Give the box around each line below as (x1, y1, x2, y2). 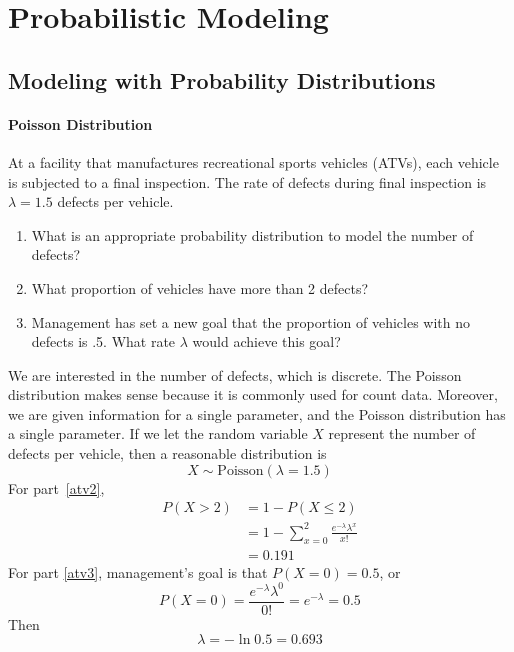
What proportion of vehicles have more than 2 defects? (31, 277, 369, 298)
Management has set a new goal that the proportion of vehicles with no (31, 311, 470, 332)
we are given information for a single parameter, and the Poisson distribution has (8, 403, 506, 424)
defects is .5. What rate (31, 331, 176, 352)
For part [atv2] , (8, 477, 105, 498)
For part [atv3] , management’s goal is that (8, 561, 268, 582)
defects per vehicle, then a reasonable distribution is (8, 443, 327, 464)
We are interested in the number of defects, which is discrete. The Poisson (8, 364, 462, 385)
